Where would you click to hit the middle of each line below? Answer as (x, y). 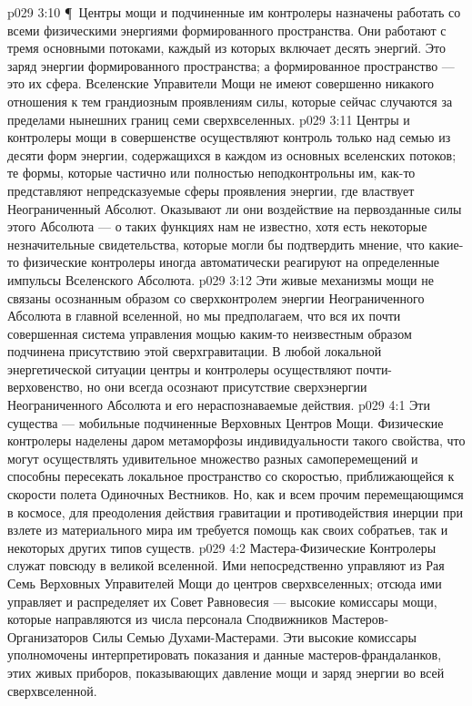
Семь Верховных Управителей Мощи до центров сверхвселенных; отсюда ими (225, 583)
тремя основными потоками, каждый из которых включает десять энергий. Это (226, 48)
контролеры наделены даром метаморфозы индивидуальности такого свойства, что (236, 440)
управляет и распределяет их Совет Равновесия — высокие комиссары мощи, (222, 601)
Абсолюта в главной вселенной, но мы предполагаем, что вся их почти (204, 316)
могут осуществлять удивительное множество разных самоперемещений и (213, 458)
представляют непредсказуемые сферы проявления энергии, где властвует (211, 190)
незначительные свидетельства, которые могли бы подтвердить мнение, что (216, 244)
